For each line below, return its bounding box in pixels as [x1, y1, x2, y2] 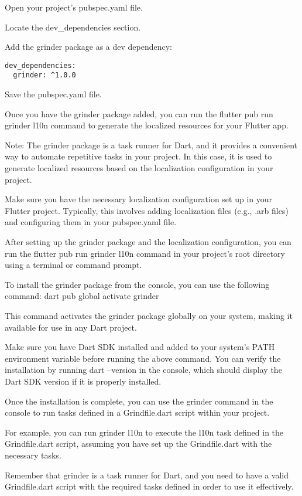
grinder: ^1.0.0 [13, 71, 76, 80]
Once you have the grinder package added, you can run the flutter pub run [5, 107, 273, 120]
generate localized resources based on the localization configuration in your [5, 162, 273, 174]
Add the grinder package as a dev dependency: [5, 40, 172, 53]
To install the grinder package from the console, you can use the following [5, 278, 270, 290]
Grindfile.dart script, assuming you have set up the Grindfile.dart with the [5, 437, 272, 450]
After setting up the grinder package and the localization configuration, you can [5, 236, 291, 248]
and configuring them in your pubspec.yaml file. [5, 216, 177, 228]
